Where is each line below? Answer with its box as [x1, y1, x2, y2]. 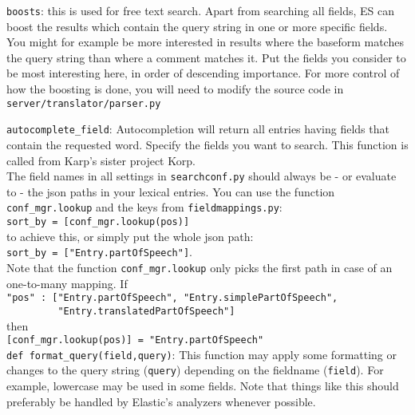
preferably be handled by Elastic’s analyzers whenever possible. [6, 393, 316, 409]
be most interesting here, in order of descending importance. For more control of [6, 65, 400, 81]
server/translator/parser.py [6, 97, 161, 109]
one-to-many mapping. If [6, 275, 128, 291]
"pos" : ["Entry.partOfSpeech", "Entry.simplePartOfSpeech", [6, 292, 338, 304]
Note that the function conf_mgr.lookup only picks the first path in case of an [6, 259, 393, 275]
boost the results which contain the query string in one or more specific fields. [6, 18, 388, 34]
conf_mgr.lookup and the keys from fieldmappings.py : [6, 199, 283, 215]
